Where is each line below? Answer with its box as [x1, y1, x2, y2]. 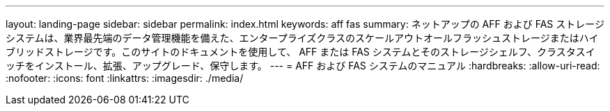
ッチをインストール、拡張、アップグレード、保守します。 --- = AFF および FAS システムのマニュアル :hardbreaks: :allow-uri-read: [6, 60, 600, 71]
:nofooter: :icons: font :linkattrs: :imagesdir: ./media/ [6, 72, 244, 84]
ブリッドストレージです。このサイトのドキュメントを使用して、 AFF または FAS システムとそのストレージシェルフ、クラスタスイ [6, 46, 595, 58]
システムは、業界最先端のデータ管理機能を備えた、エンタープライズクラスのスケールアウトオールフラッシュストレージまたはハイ [6, 32, 599, 44]
